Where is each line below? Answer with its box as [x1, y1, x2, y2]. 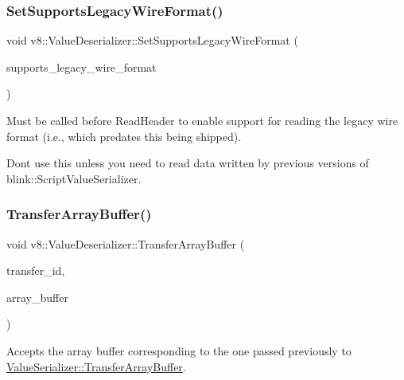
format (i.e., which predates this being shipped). [6, 127, 242, 144]
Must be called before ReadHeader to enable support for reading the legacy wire [6, 112, 398, 128]
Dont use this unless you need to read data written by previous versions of [6, 155, 369, 171]
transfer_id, [6, 262, 65, 279]
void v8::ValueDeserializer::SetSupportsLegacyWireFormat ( [6, 32, 298, 49]
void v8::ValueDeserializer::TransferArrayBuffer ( [6, 235, 245, 252]
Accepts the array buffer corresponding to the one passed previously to [6, 342, 352, 358]
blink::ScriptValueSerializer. [6, 170, 142, 186]
